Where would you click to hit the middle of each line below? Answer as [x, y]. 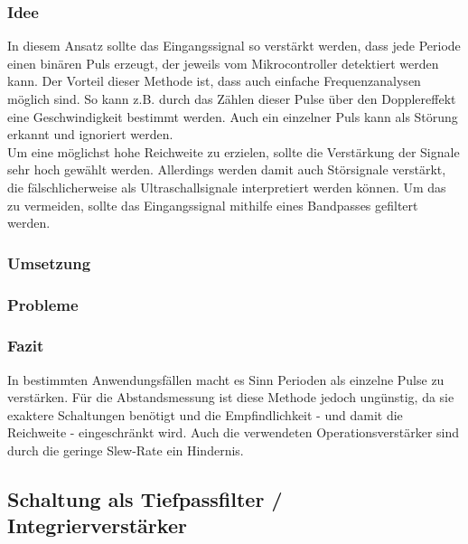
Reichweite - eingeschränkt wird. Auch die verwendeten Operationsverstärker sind [234, 432]
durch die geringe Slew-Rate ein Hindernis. [126, 450]
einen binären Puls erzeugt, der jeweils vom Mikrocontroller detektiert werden [223, 63]
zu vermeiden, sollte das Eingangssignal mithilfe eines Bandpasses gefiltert [213, 205]
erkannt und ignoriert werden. [90, 134]
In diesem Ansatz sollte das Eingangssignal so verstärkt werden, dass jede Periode [234, 46]
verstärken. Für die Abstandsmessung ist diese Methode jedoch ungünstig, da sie [231, 397]
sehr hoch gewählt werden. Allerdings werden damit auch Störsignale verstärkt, [227, 169]
